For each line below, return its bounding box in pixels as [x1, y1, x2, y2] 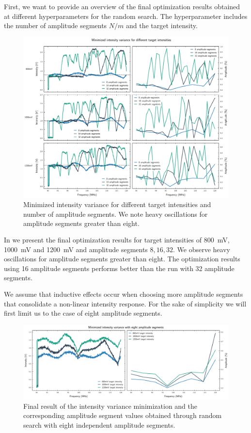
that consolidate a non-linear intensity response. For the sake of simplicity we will [4, 298, 247, 308]
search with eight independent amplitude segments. [23, 419, 175, 430]
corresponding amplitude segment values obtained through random [23, 410, 222, 420]
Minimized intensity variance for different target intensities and [23, 199, 211, 209]
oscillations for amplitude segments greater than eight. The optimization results [4, 254, 240, 264]
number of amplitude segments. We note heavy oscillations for [23, 208, 208, 219]
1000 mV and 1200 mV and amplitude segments [4, 244, 148, 254]
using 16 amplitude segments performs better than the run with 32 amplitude [4, 263, 235, 273]
